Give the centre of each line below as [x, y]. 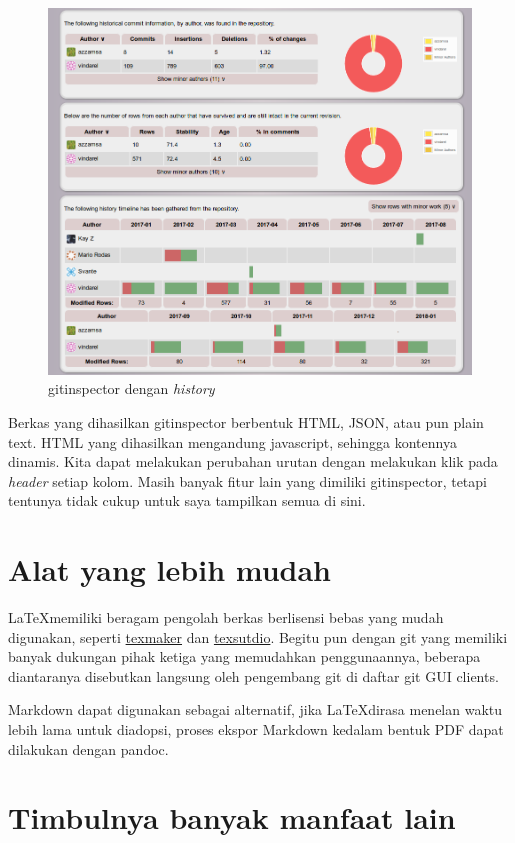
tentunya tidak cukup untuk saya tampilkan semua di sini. [187, 500]
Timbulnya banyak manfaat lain [232, 817]
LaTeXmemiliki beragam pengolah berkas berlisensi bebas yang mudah [226, 617]
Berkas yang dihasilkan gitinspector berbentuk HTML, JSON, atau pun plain [246, 421]
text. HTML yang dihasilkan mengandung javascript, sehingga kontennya [232, 441]
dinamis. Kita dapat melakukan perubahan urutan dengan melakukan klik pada [253, 461]
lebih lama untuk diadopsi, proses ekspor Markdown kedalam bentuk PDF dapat [256, 728]
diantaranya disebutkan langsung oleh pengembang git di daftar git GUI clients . [253, 675]
